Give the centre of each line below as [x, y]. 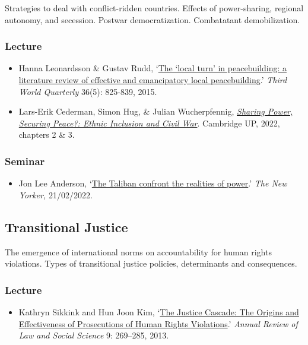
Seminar [25, 161]
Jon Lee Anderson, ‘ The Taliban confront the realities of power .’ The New [153, 183]
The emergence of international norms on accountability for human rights [138, 251]
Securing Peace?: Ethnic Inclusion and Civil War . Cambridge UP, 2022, [149, 123]
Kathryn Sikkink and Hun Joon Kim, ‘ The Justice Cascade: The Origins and [159, 311]
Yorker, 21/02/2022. [55, 194]
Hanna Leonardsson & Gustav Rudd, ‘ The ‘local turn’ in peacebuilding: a [153, 68]
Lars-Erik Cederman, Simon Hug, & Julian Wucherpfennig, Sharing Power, [156, 111]
